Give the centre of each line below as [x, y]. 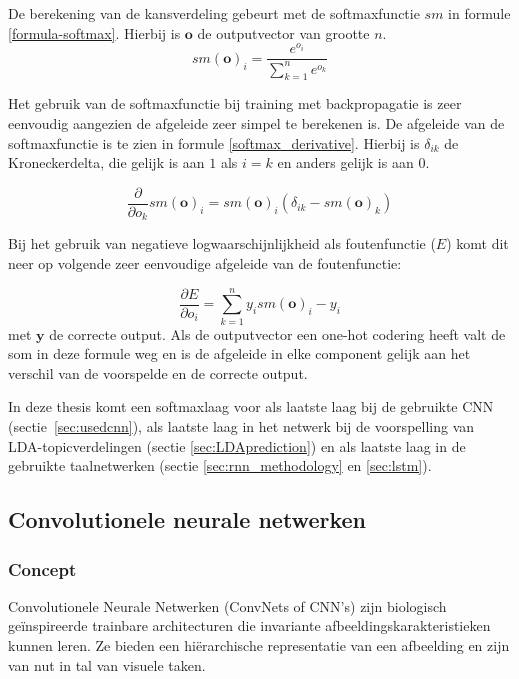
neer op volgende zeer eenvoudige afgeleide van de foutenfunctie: [205, 262]
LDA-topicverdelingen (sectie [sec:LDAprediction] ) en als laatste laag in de [237, 445]
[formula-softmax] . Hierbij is [94, 32]
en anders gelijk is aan [345, 162]
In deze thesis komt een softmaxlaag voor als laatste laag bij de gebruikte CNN [251, 406]
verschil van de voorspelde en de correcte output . [158, 372]
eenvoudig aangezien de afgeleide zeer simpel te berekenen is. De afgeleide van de [256, 123]
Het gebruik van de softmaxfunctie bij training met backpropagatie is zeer [235, 103]
